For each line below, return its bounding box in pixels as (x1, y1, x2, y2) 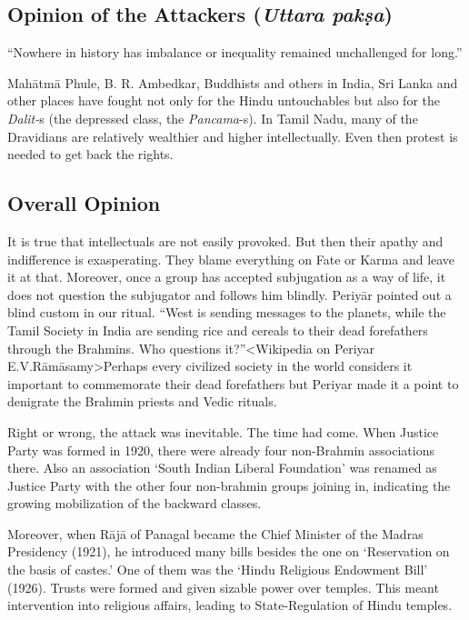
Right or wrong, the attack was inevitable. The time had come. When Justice (7, 422, 439, 441)
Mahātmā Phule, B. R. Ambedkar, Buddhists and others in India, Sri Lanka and (7, 73, 458, 92)
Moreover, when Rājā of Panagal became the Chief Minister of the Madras (7, 524, 424, 543)
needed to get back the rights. (7, 145, 174, 164)
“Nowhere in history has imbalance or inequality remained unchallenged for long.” (7, 43, 463, 62)
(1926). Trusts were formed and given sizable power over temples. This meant (7, 577, 439, 596)
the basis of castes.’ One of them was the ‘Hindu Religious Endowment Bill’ (7, 560, 428, 579)
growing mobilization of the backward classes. (7, 494, 262, 513)
